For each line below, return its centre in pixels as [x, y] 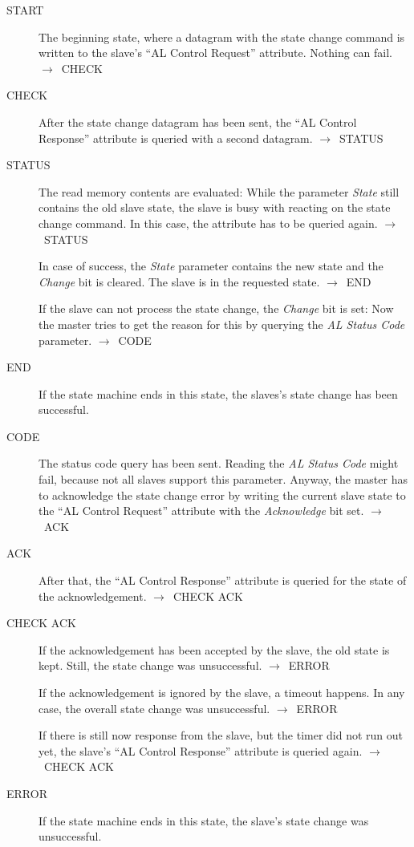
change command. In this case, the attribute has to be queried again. [208, 223]
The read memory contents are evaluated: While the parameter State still [219, 191]
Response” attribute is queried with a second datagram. [176, 138]
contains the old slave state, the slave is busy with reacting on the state [215, 207]
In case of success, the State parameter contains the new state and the [211, 266]
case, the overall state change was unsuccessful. [154, 708]
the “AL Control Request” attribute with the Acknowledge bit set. [201, 511]
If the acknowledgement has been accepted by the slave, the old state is [214, 649]
